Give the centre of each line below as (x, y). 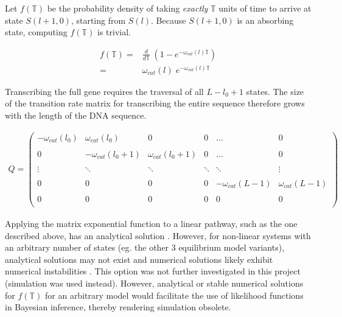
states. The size (275, 91)
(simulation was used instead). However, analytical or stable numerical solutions (154, 283)
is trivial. (114, 32)
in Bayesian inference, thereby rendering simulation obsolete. (118, 307)
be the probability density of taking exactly (127, 8)
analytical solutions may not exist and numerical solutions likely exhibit (139, 259)
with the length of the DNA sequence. (76, 115)
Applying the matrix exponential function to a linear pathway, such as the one (151, 224)
